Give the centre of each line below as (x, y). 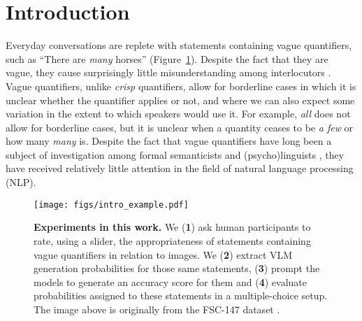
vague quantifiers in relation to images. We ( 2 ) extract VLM (163, 254)
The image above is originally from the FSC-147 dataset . (157, 309)
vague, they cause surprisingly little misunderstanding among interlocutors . (168, 72)
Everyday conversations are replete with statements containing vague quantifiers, (179, 45)
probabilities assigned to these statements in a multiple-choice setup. (181, 295)
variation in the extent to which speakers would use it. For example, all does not (178, 114)
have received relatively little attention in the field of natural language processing (180, 168)
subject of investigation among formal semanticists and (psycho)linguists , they (175, 154)
